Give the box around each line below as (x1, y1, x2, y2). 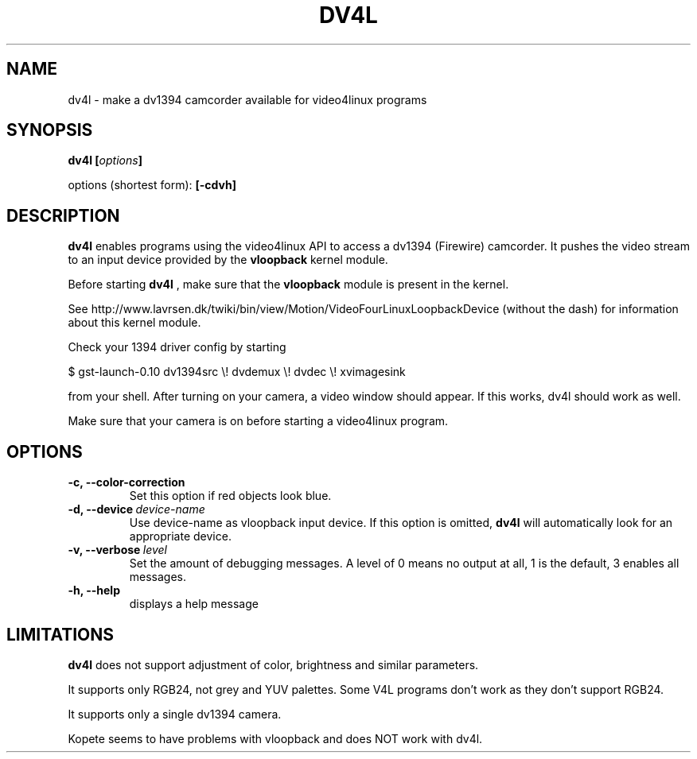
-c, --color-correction (68, 475, 185, 490)
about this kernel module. (68, 316, 201, 330)
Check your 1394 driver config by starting (68, 340, 286, 354)
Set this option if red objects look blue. (129, 489, 332, 503)
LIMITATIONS (6, 624, 115, 645)
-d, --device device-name (68, 502, 205, 517)
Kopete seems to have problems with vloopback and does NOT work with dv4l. (68, 731, 483, 745)
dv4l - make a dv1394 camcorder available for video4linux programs (68, 92, 427, 106)
